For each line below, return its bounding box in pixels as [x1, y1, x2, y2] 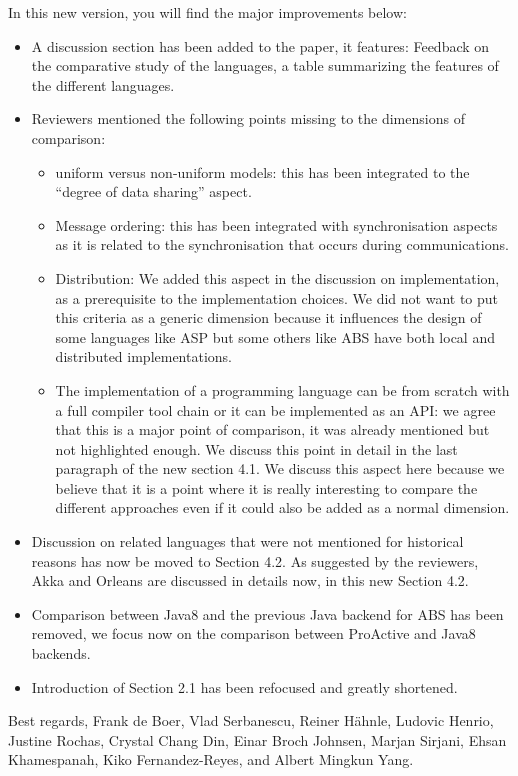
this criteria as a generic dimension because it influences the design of [55, 307, 482, 328]
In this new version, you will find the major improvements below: [8, 2, 407, 22]
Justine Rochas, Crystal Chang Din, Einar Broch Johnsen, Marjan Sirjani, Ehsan [8, 729, 507, 750]
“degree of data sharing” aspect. [55, 181, 252, 202]
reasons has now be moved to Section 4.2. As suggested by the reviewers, [31, 550, 479, 571]
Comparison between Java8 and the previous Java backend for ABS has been [31, 603, 504, 624]
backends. [31, 643, 91, 664]
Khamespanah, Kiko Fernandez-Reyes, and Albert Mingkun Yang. [8, 749, 414, 770]
